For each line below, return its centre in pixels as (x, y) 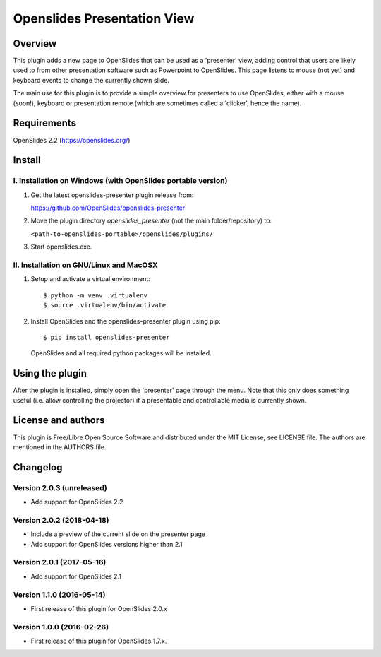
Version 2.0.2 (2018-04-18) (61, 520)
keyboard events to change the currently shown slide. (91, 80)
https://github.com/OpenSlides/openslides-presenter (108, 208)
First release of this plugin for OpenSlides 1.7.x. (99, 641)
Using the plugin (50, 373)
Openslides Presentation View (104, 18)
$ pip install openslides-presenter (107, 337)
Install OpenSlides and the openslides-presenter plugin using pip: (126, 321)
